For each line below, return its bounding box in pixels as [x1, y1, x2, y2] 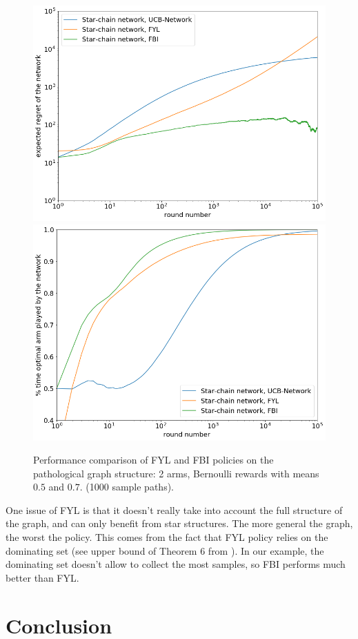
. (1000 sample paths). [79, 479, 174, 494]
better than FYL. [6, 570, 79, 584]
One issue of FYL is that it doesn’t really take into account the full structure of [6, 502, 343, 517]
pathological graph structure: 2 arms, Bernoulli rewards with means [33, 466, 319, 480]
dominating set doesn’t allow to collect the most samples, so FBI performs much [6, 557, 346, 571]
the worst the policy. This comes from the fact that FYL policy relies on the [6, 530, 328, 544]
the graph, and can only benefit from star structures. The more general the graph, [6, 516, 353, 531]
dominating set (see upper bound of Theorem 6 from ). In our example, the [6, 543, 324, 557]
